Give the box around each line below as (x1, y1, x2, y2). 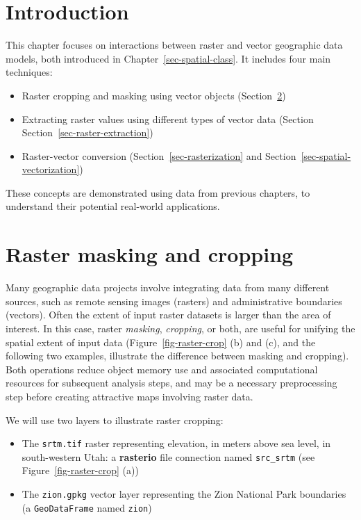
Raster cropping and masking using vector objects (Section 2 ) (22, 88, 286, 102)
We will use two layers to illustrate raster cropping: (6, 412, 224, 427)
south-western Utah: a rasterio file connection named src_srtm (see (22, 449, 315, 464)
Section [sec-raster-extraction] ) (22, 125, 153, 140)
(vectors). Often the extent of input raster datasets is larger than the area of (6, 307, 331, 322)
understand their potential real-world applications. (6, 199, 220, 213)
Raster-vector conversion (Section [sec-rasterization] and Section (22, 148, 296, 163)
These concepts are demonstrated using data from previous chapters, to (6, 185, 310, 200)
